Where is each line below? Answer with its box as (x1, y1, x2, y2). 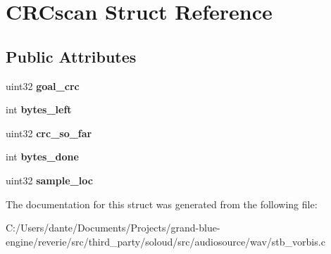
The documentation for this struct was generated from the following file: (6, 196, 318, 211)
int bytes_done (6, 149, 79, 164)
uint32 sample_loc (6, 172, 93, 187)
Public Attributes (6, 45, 137, 67)
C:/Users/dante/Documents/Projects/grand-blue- (6, 220, 220, 235)
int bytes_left (6, 102, 72, 117)
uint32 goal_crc (6, 78, 80, 93)
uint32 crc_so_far (6, 125, 92, 140)
